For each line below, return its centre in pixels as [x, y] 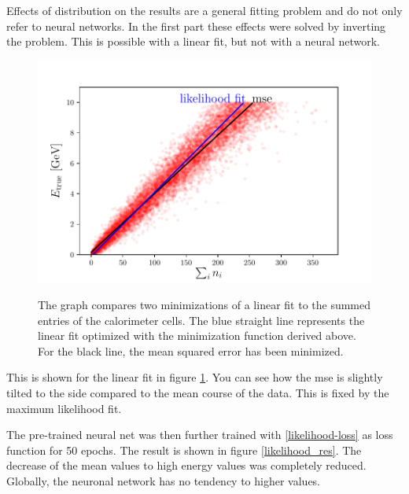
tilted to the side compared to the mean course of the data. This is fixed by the [198, 393]
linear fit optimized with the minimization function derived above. [197, 335]
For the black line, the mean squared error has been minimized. [191, 350]
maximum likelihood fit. [64, 408]
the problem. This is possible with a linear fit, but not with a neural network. [193, 41]
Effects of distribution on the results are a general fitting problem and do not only [204, 10]
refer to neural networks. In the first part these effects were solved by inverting [196, 26]
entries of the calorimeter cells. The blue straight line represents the [201, 320]
